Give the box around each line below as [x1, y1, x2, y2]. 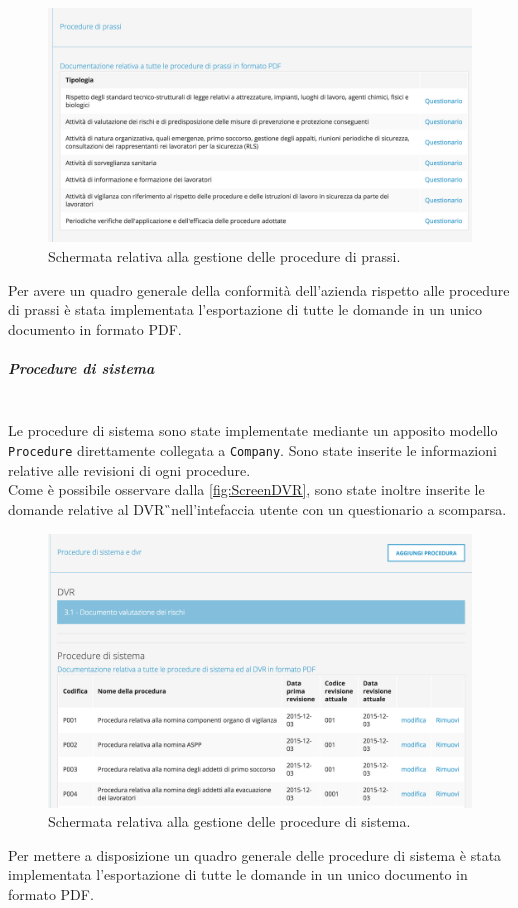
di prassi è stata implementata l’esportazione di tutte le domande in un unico [8, 299, 483, 320]
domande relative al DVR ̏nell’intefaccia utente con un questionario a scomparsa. [8, 498, 507, 519]
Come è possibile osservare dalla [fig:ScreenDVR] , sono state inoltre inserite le [8, 479, 485, 500]
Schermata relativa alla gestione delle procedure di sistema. [48, 811, 411, 832]
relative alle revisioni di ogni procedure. [8, 459, 251, 480]
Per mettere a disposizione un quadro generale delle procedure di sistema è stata [8, 844, 502, 865]
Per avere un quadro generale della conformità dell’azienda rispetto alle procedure [8, 279, 510, 300]
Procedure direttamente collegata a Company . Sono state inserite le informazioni [8, 440, 497, 461]
